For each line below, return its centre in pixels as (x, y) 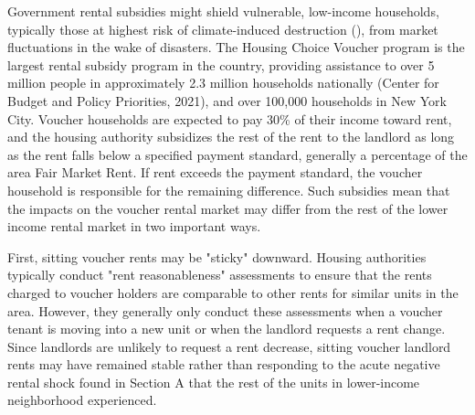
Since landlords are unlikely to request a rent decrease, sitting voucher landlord (229, 346)
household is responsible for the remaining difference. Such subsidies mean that (229, 190)
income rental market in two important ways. (134, 226)
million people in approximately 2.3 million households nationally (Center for (223, 83)
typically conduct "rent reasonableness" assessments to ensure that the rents (220, 275)
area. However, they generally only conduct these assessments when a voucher (225, 310)
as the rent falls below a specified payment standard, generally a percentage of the (237, 154)
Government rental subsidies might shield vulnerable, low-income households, (223, 11)
